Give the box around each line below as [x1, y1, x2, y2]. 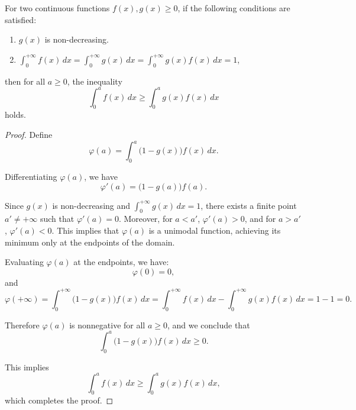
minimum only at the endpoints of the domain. [5, 235, 175, 248]
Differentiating [5, 170, 57, 182]
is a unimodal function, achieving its [148, 224, 281, 236]
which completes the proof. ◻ [5, 394, 114, 406]
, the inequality [67, 75, 122, 87]
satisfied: [5, 13, 37, 25]
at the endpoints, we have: [73, 256, 169, 268]
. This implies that [51, 224, 119, 236]
